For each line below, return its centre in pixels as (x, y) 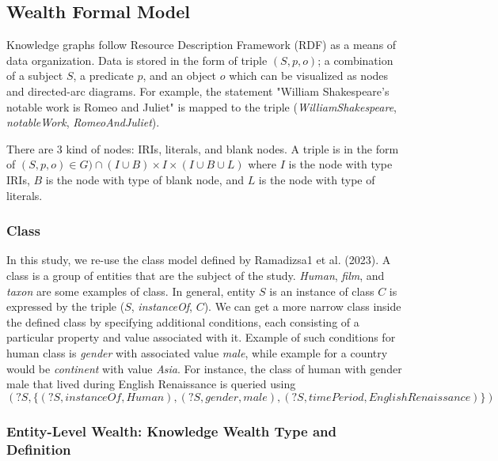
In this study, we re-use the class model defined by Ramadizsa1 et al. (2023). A (199, 260)
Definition (39, 449)
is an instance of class (322, 291)
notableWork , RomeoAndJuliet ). (83, 122)
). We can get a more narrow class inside (302, 306)
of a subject (35, 76)
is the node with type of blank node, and (144, 179)
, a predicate (103, 76)
